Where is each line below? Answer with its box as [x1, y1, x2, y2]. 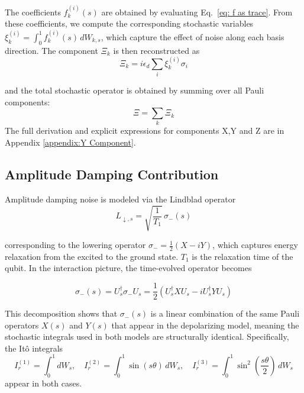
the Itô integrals [5, 342, 63, 354]
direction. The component [5, 44, 98, 56]
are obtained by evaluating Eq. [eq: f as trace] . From [101, 5, 293, 18]
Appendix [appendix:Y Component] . [5, 136, 136, 149]
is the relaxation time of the [192, 250, 293, 262]
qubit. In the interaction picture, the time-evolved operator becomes [5, 262, 252, 274]
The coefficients [5, 5, 61, 18]
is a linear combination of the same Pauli [150, 307, 300, 320]
